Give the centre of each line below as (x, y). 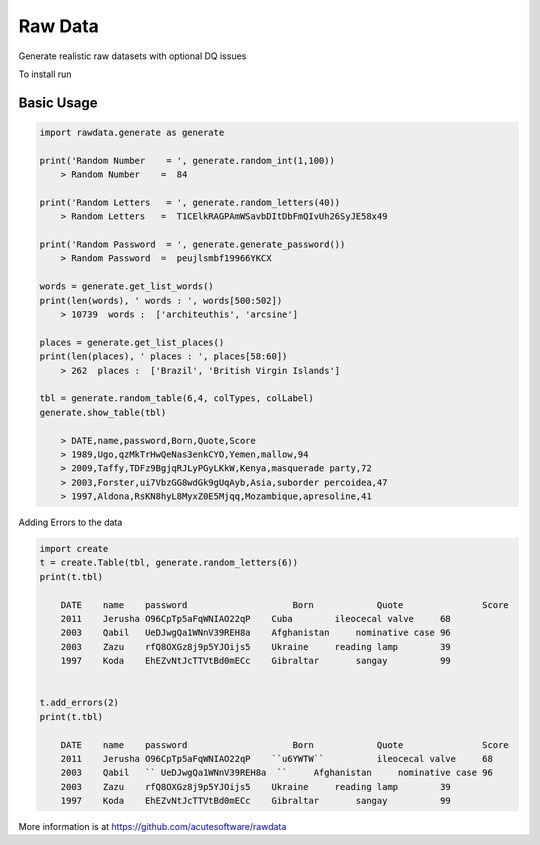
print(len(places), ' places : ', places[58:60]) (163, 356)
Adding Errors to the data (70, 522)
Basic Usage (58, 102)
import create (74, 549)
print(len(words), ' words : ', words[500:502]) (161, 300)
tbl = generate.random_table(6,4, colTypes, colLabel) (176, 398)
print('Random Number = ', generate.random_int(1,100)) (187, 160)
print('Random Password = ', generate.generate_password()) (192, 244)
